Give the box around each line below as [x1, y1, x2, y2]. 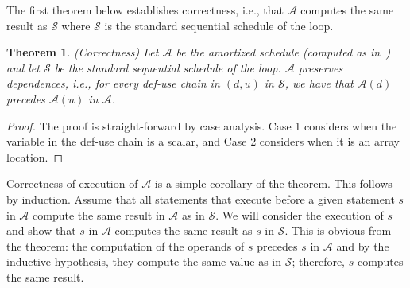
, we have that [284, 75, 354, 91]
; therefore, [292, 253, 346, 270]
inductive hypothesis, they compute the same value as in [6, 253, 282, 270]
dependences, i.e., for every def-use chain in [6, 75, 220, 91]
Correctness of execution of [6, 175, 138, 192]
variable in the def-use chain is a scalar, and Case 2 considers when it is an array [6, 133, 400, 150]
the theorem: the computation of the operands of [6, 237, 245, 254]
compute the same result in [33, 206, 165, 223]
